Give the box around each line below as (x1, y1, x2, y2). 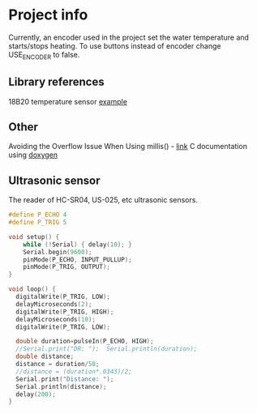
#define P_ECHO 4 (8, 211, 67, 219)
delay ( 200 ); (15, 390, 57, 398)
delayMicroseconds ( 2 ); (15, 300, 92, 309)
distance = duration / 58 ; (15, 360, 100, 368)
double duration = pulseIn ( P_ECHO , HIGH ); (15, 338, 154, 346)
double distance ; (15, 352, 75, 361)
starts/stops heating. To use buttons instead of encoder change (8, 40, 221, 50)
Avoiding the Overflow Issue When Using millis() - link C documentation (8, 142, 247, 151)
